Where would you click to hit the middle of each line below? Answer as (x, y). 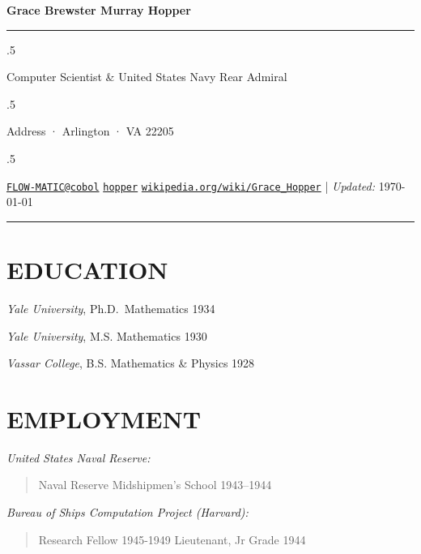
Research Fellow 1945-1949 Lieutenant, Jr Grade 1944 (172, 539)
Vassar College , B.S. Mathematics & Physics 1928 (131, 363)
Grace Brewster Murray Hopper (99, 10)
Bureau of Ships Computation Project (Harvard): (128, 512)
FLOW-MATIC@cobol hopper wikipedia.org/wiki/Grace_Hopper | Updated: (191, 185)
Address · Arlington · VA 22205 (90, 131)
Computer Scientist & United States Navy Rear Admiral (147, 77)
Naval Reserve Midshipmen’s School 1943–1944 (155, 485)
